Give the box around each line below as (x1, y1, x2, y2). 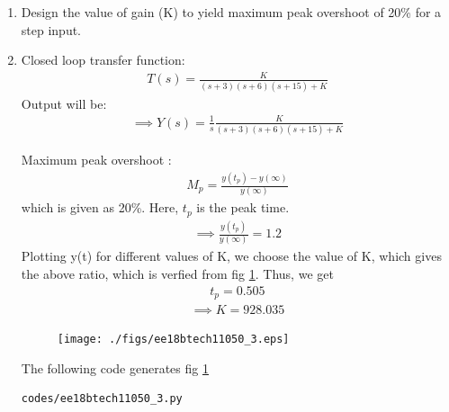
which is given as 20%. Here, (21, 198, 179, 217)
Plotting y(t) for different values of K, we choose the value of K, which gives (21, 246, 442, 265)
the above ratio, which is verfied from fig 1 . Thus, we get (21, 264, 334, 283)
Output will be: (21, 94, 107, 112)
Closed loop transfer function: (21, 50, 185, 69)
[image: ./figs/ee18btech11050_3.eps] (57, 333, 290, 346)
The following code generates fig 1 (21, 358, 209, 377)
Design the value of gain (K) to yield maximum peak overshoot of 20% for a (21, 3, 442, 21)
